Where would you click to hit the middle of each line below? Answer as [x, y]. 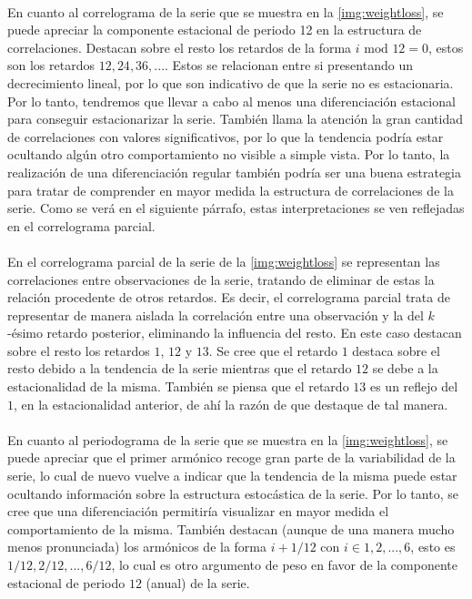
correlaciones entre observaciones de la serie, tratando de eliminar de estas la [221, 279]
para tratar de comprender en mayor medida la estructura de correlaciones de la [231, 190]
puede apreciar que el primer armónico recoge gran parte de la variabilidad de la [231, 457]
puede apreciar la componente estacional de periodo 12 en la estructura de [215, 30]
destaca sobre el [396, 350]
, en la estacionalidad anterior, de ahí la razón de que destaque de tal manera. [231, 404]
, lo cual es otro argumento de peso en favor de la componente [284, 564]
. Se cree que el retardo [273, 350]
